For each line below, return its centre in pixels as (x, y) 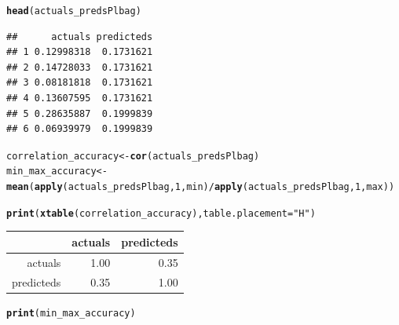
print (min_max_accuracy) (71, 313)
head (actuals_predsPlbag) (74, 11)
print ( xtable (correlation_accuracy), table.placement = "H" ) (161, 213)
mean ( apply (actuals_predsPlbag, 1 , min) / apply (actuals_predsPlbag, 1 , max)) (201, 187)
